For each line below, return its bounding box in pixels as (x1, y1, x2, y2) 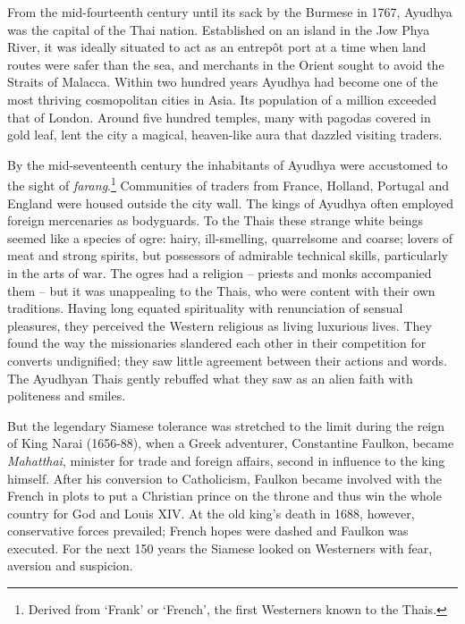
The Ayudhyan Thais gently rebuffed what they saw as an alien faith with (7, 368, 413, 387)
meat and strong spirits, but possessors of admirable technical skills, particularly (7, 246, 448, 265)
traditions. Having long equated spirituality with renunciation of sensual (7, 299, 403, 317)
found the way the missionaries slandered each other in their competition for (7, 333, 427, 352)
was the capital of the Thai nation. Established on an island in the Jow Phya (7, 20, 430, 38)
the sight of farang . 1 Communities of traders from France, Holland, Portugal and (7, 173, 449, 194)
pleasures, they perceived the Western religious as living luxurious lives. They (7, 316, 432, 334)
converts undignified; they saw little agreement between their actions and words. (7, 350, 447, 369)
